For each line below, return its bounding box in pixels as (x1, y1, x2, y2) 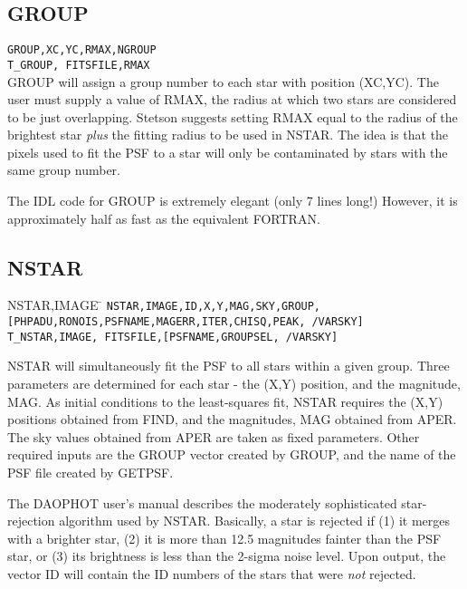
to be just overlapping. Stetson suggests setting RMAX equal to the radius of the (7, 107, 458, 126)
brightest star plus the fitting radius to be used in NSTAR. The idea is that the (7, 125, 449, 144)
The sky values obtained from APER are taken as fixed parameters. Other (7, 427, 420, 446)
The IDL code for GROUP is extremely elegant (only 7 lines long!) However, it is (7, 191, 458, 210)
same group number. (7, 160, 120, 179)
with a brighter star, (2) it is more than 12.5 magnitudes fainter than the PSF (7, 528, 442, 547)
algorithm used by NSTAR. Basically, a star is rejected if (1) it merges (59, 511, 450, 530)
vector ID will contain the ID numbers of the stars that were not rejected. (7, 564, 416, 583)
